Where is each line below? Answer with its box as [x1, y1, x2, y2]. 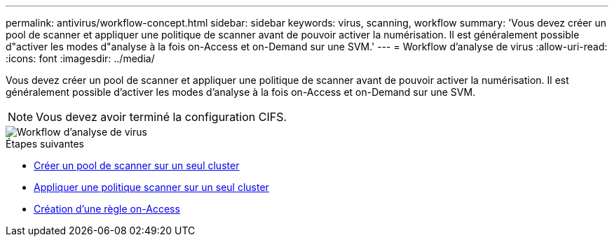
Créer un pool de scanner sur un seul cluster [34, 159, 240, 171]
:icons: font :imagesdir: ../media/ [6, 52, 155, 64]
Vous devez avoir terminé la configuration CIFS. [36, 110, 287, 124]
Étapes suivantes [6, 138, 84, 150]
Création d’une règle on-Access [34, 203, 180, 215]
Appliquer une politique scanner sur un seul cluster [34, 181, 269, 193]
